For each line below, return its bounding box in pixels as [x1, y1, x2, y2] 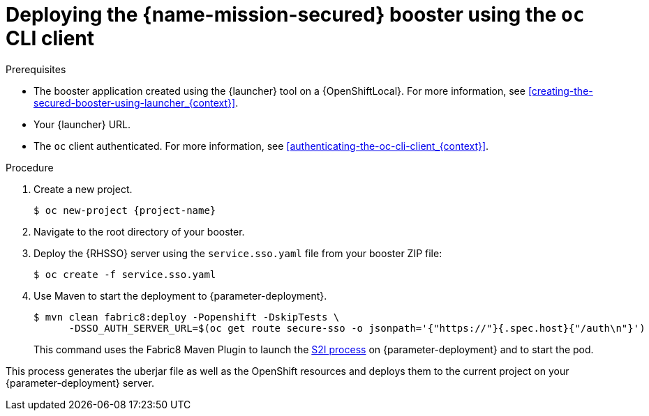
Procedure [6, 161, 54, 174]
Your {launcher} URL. [33, 118, 131, 130]
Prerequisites [6, 63, 66, 75]
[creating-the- [528, 84, 593, 97]
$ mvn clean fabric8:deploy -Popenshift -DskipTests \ [33, 311, 340, 323]
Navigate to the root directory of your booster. [33, 225, 245, 238]
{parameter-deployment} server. [6, 376, 154, 389]
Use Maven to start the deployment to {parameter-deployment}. [33, 289, 327, 302]
